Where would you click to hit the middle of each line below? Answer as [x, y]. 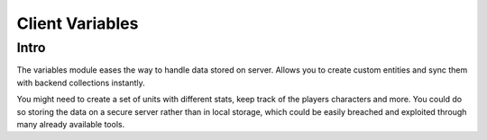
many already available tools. [71, 124]
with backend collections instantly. [81, 83]
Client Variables [78, 23]
